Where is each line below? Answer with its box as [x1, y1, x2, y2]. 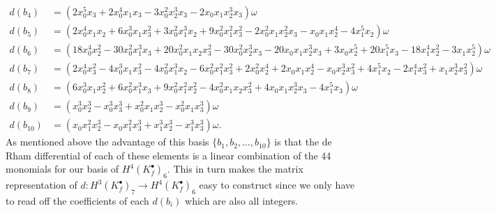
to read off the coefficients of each [6, 194, 149, 207]
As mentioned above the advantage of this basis [6, 134, 209, 149]
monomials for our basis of [6, 161, 119, 176]
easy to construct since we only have [199, 177, 355, 192]
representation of [6, 177, 77, 192]
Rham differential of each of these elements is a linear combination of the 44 [6, 148, 331, 162]
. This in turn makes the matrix [167, 161, 303, 176]
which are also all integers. [185, 194, 299, 207]
